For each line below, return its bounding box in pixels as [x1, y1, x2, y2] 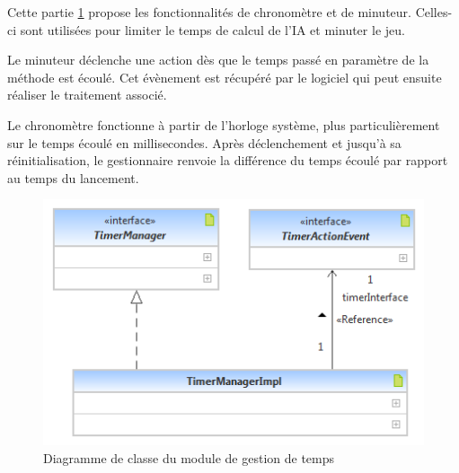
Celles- [415, 3, 453, 21]
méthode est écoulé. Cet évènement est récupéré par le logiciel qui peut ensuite [7, 67, 442, 86]
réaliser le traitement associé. [7, 85, 167, 104]
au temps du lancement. [7, 168, 139, 187]
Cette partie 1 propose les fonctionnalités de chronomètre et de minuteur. [7, 3, 411, 21]
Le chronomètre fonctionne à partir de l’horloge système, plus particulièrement [7, 115, 440, 134]
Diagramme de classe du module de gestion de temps [43, 449, 335, 468]
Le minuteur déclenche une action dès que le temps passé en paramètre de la [7, 50, 429, 69]
